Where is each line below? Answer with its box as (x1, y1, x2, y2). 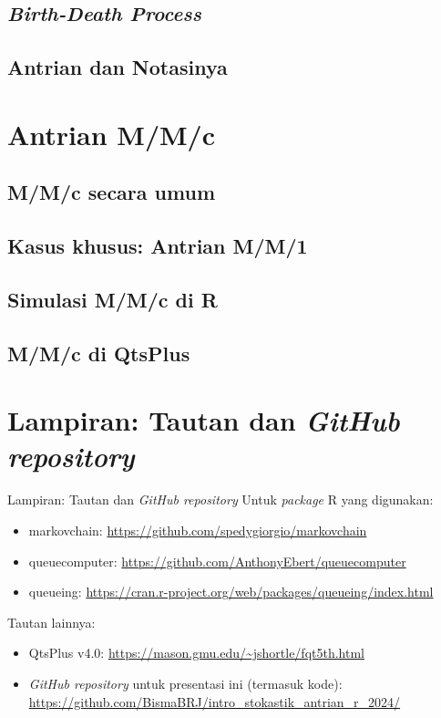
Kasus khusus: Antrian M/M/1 (7, 232, 308, 260)
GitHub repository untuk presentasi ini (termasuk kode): (28, 673, 343, 692)
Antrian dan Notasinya (7, 53, 228, 81)
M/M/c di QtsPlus (7, 338, 190, 367)
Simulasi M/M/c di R (7, 285, 218, 313)
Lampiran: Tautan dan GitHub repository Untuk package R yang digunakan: (7, 490, 434, 509)
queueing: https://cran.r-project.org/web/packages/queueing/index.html (28, 582, 434, 601)
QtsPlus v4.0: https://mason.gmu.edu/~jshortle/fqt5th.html (28, 643, 364, 662)
